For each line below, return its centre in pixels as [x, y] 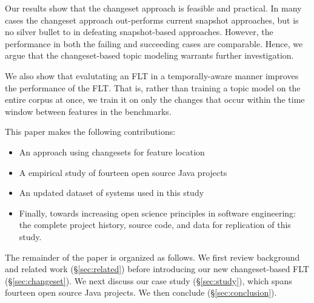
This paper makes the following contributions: [90, 132]
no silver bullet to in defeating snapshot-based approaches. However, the [139, 32]
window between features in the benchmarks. [88, 111]
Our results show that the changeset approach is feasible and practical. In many [153, 8]
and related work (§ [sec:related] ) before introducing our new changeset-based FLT [157, 269]
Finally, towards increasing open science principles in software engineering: [157, 213]
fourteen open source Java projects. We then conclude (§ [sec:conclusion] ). [141, 292]
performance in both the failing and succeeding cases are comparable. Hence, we [154, 43]
